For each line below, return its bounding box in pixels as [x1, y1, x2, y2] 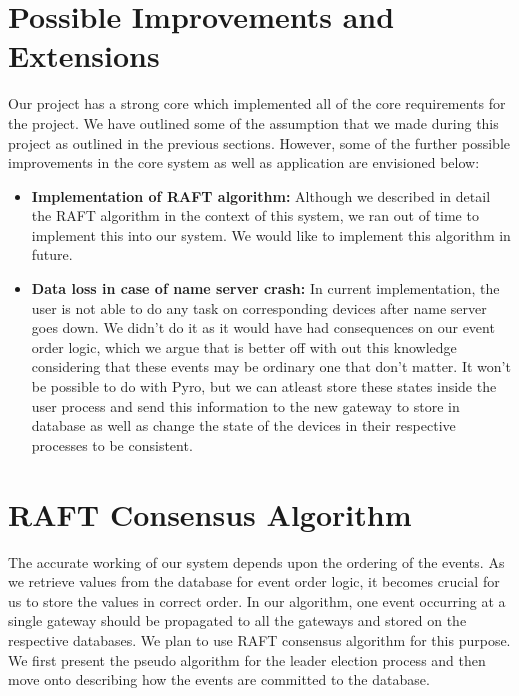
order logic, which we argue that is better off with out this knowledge [31, 336, 457, 357]
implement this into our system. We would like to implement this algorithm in [31, 224, 511, 245]
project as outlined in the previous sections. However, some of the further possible [8, 132, 510, 153]
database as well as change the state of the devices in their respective [31, 415, 456, 436]
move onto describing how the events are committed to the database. [8, 669, 430, 690]
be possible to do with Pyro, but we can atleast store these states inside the [31, 376, 497, 397]
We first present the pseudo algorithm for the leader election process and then [8, 649, 486, 670]
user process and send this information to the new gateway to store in [31, 395, 460, 416]
